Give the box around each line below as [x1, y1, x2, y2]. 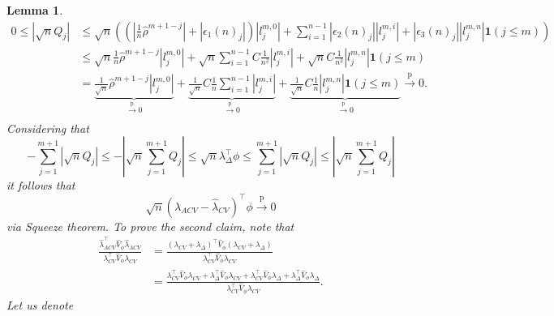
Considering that [6, 119, 89, 136]
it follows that [6, 177, 75, 194]
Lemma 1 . [6, 2, 63, 18]
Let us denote [6, 296, 74, 313]
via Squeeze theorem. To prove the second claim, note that [6, 217, 294, 234]
